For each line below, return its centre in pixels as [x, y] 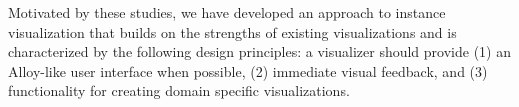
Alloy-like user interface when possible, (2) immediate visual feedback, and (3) [248, 70]
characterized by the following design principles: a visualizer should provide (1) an [259, 51]
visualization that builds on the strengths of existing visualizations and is [232, 31]
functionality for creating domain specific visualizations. [179, 90]
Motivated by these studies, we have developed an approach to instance [227, 12]
